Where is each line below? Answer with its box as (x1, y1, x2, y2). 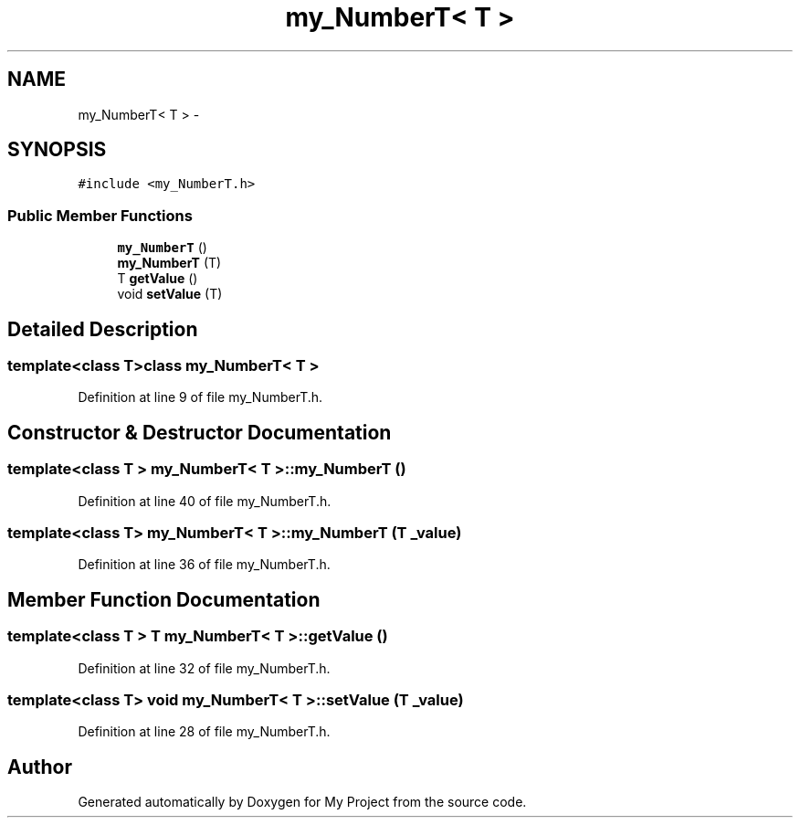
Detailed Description (7, 317, 198, 341)
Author (7, 755, 72, 778)
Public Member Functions (7, 206, 193, 225)
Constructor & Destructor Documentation (7, 420, 392, 444)
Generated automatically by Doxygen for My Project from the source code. (78, 794, 527, 810)
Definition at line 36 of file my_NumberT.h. (78, 556, 331, 573)
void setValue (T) (117, 286, 223, 302)
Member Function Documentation (7, 587, 321, 611)
